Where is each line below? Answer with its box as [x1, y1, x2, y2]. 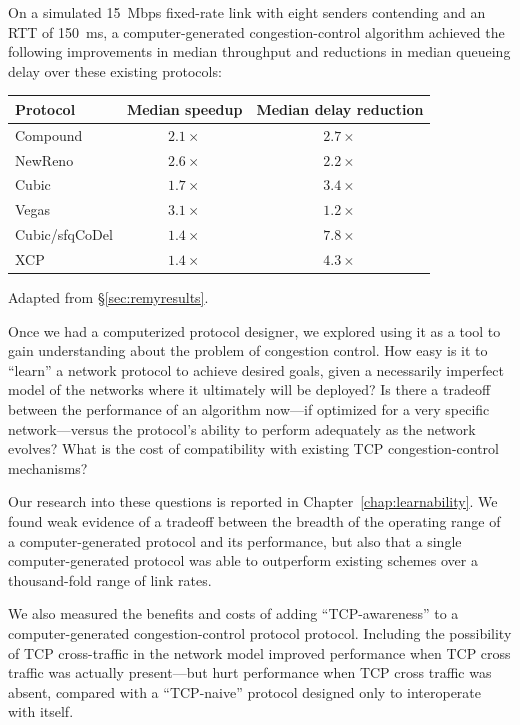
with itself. [8, 701, 74, 722]
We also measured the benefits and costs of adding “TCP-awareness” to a [8, 603, 459, 624]
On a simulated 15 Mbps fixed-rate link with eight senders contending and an [8, 2, 486, 22]
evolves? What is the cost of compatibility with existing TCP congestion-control [8, 438, 499, 459]
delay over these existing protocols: [8, 60, 222, 81]
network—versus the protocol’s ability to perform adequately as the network [8, 418, 476, 439]
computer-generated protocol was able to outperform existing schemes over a [8, 550, 478, 571]
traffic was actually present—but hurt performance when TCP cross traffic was [8, 662, 492, 683]
